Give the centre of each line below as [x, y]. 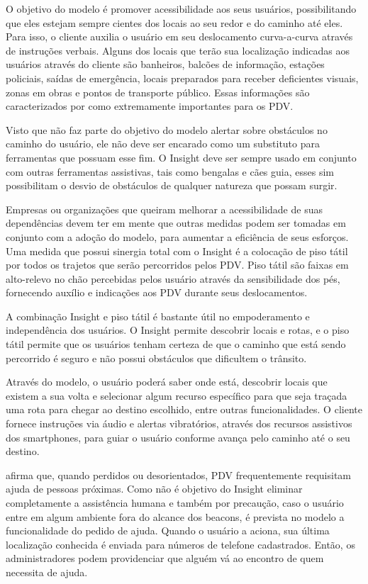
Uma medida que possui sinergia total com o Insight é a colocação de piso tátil [177, 251]
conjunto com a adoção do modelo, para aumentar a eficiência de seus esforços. [177, 236]
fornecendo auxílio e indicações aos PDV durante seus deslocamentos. [157, 292]
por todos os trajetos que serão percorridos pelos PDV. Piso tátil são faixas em [177, 265]
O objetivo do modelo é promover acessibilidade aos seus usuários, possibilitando [181, 9]
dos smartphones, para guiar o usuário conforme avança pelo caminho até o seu [178, 437]
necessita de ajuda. [47, 572]
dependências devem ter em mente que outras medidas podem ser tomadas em [176, 223]
